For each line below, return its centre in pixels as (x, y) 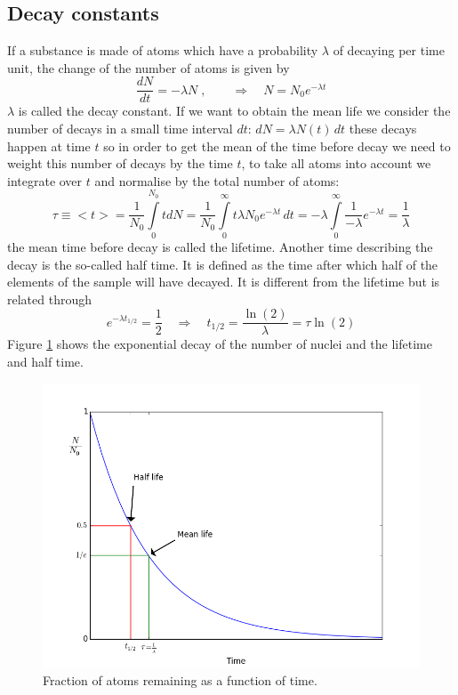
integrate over (45, 180)
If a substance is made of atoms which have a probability (163, 50)
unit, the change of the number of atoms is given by (149, 67)
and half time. (45, 361)
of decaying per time (389, 50)
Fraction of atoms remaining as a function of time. (180, 679)
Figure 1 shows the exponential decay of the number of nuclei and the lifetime (220, 344)
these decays (383, 129)
